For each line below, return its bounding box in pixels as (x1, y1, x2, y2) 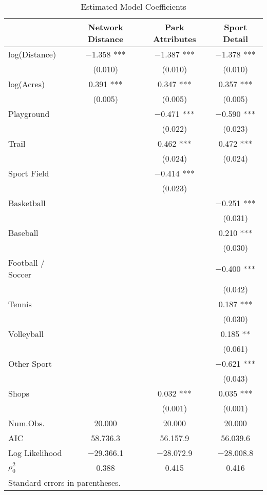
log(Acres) (8, 78, 45, 90)
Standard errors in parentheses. (8, 477, 121, 488)
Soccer (8, 268, 31, 280)
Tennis (8, 298, 32, 310)
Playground (8, 108, 50, 120)
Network (88, 21, 124, 33)
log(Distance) (8, 48, 56, 60)
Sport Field (8, 167, 49, 179)
